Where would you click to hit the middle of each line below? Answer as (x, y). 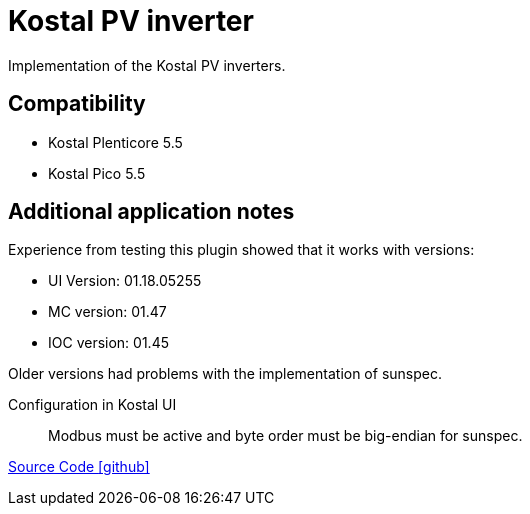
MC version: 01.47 (107, 312)
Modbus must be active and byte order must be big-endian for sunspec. (285, 436)
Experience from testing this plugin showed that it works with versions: (241, 250)
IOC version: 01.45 (108, 343)
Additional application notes (151, 212)
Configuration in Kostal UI (92, 405)
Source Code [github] (79, 467)
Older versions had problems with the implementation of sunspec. (225, 374)
